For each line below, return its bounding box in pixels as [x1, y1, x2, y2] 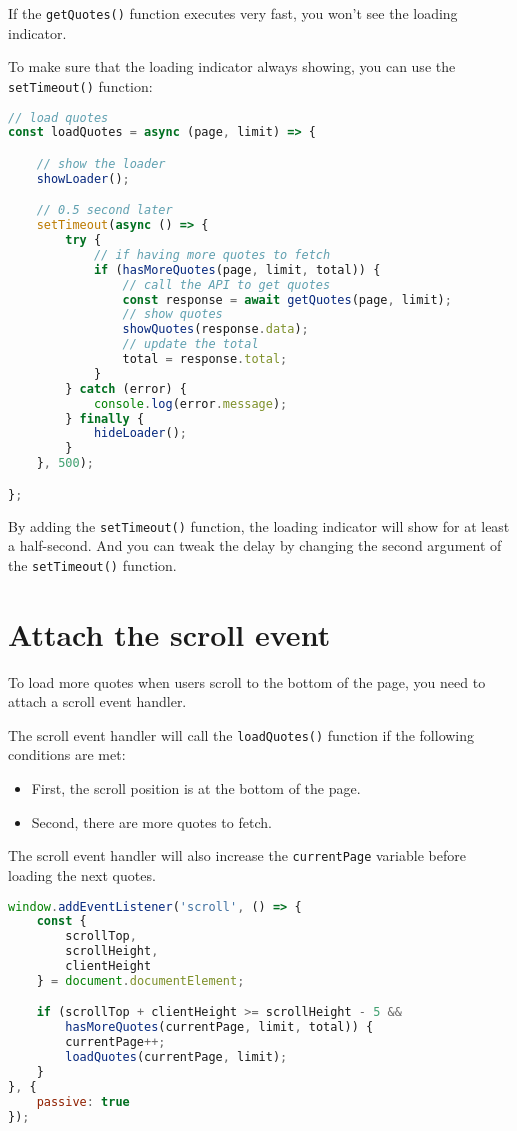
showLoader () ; [36, 171, 130, 186]
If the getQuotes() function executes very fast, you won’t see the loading [8, 3, 458, 23]
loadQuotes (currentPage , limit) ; [65, 1050, 288, 1065]
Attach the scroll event [8, 613, 331, 654]
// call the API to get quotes [122, 277, 331, 292]
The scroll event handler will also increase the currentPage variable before [8, 845, 466, 866]
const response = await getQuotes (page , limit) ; [122, 292, 452, 307]
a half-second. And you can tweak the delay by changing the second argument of [8, 535, 502, 556]
